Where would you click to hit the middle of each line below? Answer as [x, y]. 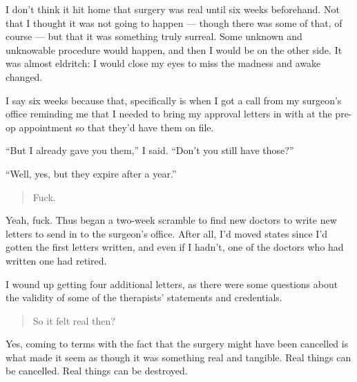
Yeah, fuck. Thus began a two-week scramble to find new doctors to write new [171, 220]
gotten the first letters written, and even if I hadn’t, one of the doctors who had [175, 247]
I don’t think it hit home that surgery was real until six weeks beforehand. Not [173, 9]
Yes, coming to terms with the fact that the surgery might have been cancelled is [177, 344]
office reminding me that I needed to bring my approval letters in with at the [169, 114]
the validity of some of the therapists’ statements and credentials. [144, 297]
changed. [24, 76]
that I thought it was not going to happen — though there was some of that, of [174, 22]
